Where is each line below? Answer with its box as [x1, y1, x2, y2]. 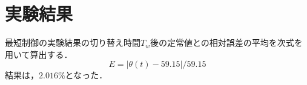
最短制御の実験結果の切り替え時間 [5, 36, 140, 49]
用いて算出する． [5, 48, 73, 60]
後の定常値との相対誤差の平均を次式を [150, 36, 303, 49]
